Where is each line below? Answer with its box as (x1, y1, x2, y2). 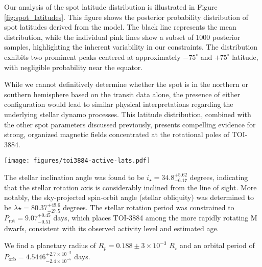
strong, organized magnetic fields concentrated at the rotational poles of (4, 129, 229, 140)
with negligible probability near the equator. (4, 61, 143, 72)
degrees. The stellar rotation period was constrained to (63, 202, 234, 212)
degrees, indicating (189, 171, 248, 182)
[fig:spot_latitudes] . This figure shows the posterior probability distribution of (4, 11, 248, 22)
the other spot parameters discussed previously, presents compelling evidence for (4, 119, 256, 129)
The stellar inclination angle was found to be (4, 171, 145, 182)
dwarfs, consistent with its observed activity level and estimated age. (4, 222, 219, 233)
